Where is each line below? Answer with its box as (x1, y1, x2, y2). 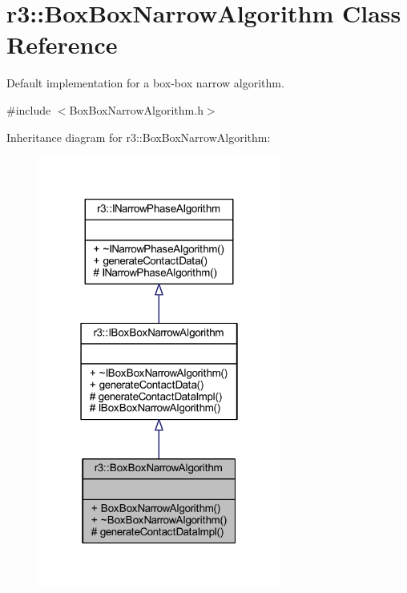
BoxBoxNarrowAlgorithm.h (69, 101, 203, 118)
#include (6, 101, 51, 118)
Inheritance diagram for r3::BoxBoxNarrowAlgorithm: (6, 128, 271, 145)
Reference (6, 28, 118, 61)
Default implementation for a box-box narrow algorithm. (6, 75, 284, 91)
